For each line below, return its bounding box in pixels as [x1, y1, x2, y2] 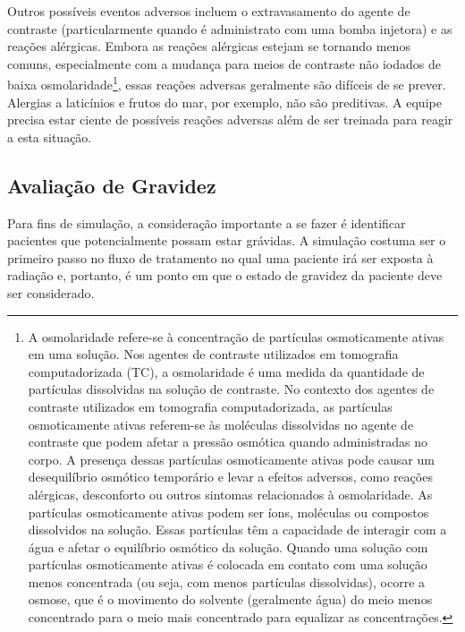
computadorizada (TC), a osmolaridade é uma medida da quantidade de [28, 362, 425, 380]
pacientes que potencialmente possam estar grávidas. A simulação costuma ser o [7, 231, 446, 250]
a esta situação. [7, 127, 92, 146]
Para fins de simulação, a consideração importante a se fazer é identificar [7, 213, 406, 232]
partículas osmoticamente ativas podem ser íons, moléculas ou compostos [28, 502, 429, 521]
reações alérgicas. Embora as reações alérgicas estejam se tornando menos [7, 37, 410, 56]
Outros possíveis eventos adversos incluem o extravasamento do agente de [7, 2, 410, 20]
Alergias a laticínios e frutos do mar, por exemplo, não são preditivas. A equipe [7, 92, 442, 111]
